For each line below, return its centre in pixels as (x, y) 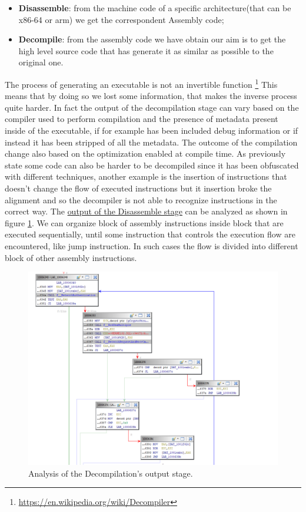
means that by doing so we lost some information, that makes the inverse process (151, 96)
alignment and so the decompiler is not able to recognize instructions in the (141, 199)
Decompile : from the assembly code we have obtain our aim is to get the (152, 39)
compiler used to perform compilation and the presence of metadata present (142, 119)
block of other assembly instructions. (71, 257)
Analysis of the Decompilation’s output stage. (111, 473)
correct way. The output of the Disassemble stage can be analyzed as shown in (146, 211)
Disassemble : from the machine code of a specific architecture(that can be (155, 8)
